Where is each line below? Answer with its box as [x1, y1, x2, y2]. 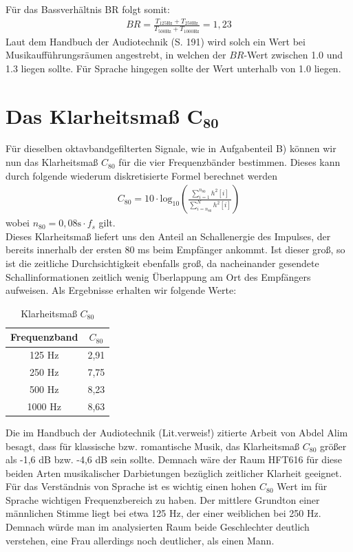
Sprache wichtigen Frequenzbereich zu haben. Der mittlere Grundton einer [6, 492, 320, 507]
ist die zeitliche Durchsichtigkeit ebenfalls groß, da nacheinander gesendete [6, 256, 319, 270]
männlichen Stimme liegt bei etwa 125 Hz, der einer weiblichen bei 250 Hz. [6, 506, 321, 520]
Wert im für [277, 479, 328, 493]
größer [320, 438, 347, 453]
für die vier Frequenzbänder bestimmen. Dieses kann [118, 155, 341, 169]
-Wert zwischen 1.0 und [244, 47, 343, 62]
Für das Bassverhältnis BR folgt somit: [6, 2, 170, 16]
